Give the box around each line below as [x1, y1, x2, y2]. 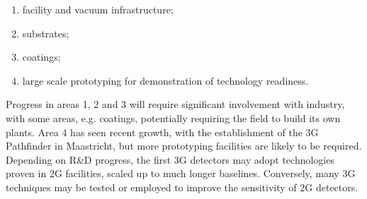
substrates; [22, 25, 69, 40]
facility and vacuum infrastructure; [22, 2, 174, 16]
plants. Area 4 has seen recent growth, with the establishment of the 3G [6, 124, 319, 139]
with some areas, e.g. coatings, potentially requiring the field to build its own [6, 110, 341, 125]
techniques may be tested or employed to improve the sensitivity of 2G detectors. [6, 179, 358, 194]
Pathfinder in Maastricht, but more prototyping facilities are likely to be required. [6, 138, 362, 153]
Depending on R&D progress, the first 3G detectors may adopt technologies [6, 152, 334, 167]
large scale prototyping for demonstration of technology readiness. [22, 73, 309, 88]
